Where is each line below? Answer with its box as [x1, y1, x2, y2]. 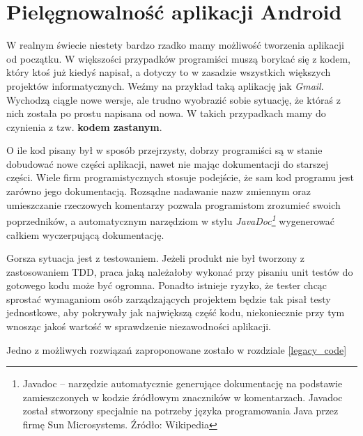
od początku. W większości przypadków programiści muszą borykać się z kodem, [6, 51, 351, 65]
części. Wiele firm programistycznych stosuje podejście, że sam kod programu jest [6, 170, 354, 185]
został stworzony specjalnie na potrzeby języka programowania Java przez [22, 403, 339, 418]
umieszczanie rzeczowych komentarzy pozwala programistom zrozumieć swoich [6, 197, 341, 212]
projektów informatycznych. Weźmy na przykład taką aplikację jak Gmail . [6, 78, 324, 93]
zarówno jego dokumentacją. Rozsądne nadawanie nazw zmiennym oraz [6, 184, 311, 198]
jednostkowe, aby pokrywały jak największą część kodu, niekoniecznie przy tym [6, 305, 345, 320]
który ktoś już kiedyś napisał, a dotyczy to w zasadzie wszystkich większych [6, 65, 331, 79]
